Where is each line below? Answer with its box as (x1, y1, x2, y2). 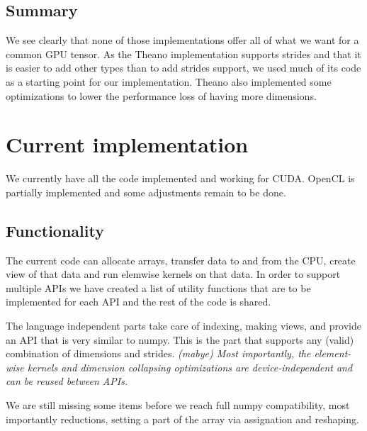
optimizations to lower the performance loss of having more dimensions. (6, 88, 317, 103)
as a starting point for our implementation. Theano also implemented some (6, 74, 332, 89)
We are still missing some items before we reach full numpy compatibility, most (6, 398, 350, 413)
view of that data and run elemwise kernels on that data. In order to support (6, 267, 341, 281)
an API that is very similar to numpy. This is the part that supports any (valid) (6, 332, 354, 347)
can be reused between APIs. (6, 374, 128, 388)
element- (314, 346, 351, 361)
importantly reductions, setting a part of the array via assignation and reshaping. (6, 411, 359, 426)
